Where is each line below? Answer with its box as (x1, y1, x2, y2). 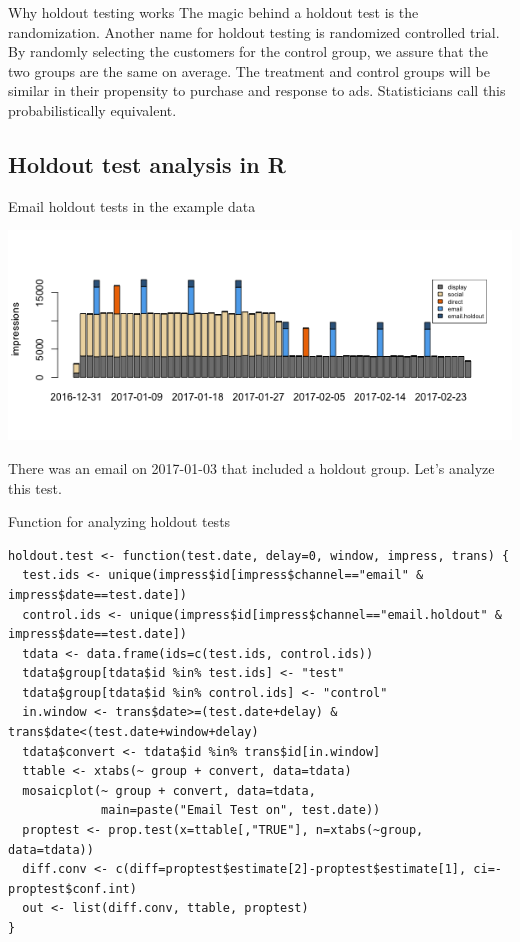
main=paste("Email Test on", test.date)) (101, 803, 381, 818)
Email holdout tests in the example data (8, 195, 256, 216)
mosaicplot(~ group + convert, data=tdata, (22, 783, 316, 798)
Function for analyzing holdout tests (8, 511, 231, 532)
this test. (8, 477, 62, 498)
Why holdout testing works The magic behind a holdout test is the (8, 2, 419, 22)
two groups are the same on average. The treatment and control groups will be (8, 60, 490, 81)
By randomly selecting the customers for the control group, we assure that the (8, 41, 488, 62)
